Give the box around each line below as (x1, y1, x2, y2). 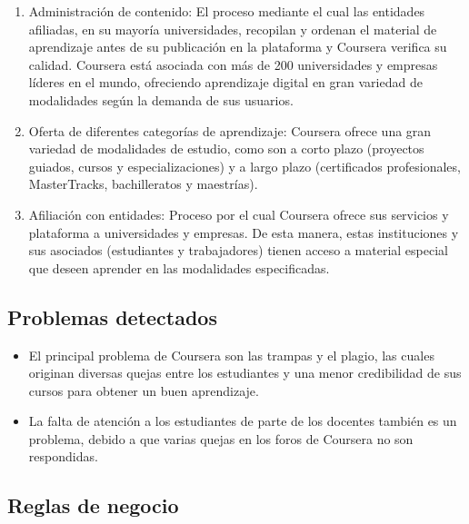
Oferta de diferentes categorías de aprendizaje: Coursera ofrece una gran (28, 121, 432, 140)
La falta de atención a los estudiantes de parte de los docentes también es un (28, 411, 457, 430)
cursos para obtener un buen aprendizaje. (28, 381, 259, 400)
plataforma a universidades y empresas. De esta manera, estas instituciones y (28, 222, 459, 242)
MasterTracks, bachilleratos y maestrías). (28, 174, 258, 193)
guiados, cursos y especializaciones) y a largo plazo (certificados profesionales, (28, 156, 461, 175)
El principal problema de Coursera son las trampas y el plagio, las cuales (28, 345, 434, 364)
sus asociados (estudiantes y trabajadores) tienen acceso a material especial (28, 241, 448, 260)
